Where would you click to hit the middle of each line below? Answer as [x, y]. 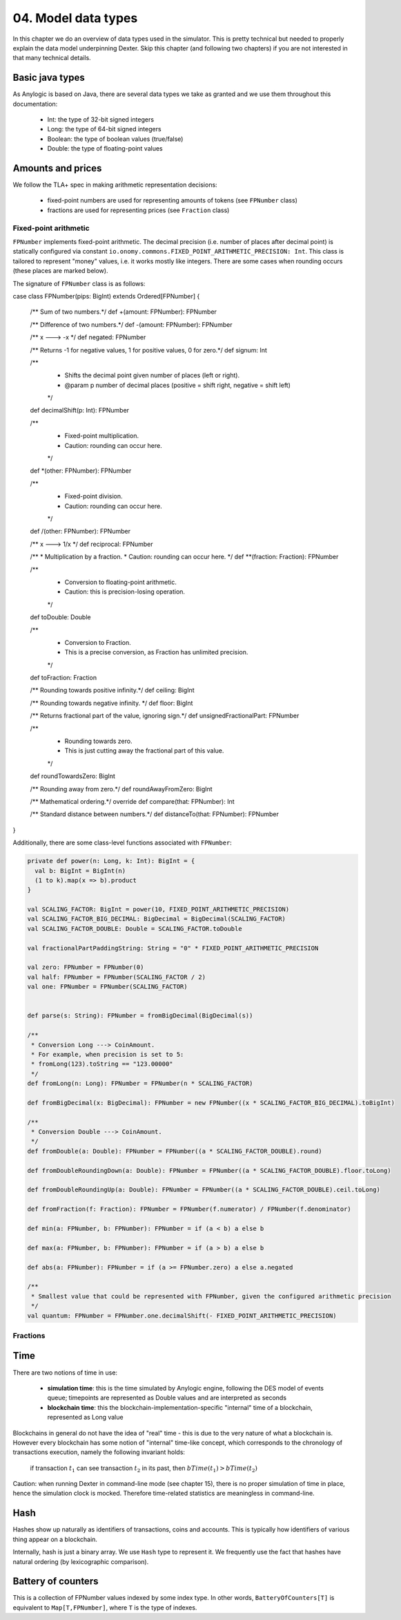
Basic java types [49, 78]
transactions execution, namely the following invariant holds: [99, 1452]
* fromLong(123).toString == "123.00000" [102, 1064]
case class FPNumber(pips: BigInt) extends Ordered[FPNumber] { [106, 296]
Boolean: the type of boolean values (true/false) [115, 139]
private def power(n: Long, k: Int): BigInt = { [111, 861]
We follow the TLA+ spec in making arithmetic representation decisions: [115, 185]
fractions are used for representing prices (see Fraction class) [138, 210]
